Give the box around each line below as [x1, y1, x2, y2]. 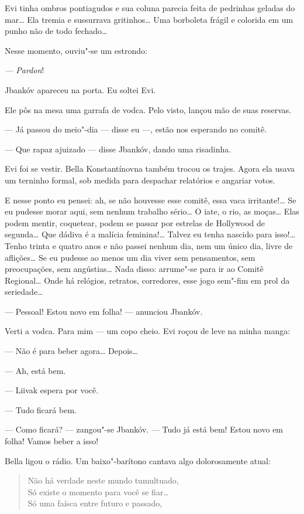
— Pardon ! [5, 64, 44, 76]
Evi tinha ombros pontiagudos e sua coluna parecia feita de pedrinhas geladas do [5, 2, 295, 13]
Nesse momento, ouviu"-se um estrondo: [5, 44, 147, 56]
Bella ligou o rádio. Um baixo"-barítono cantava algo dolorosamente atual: [5, 454, 271, 467]
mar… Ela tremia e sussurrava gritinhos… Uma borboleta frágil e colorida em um [5, 13, 293, 25]
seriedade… [5, 285, 43, 298]
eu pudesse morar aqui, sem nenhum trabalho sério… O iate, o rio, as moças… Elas [5, 205, 299, 217]
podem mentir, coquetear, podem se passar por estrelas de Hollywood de [5, 216, 265, 229]
